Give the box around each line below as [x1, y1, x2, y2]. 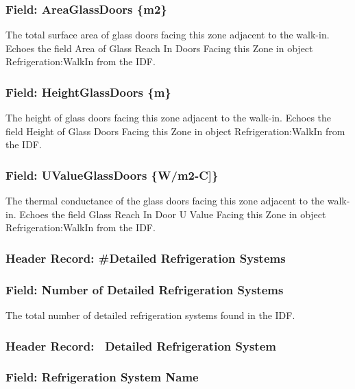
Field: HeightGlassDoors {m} [5, 83, 171, 100]
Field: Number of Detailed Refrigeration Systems [5, 281, 284, 298]
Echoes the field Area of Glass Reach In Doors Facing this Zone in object [5, 40, 313, 55]
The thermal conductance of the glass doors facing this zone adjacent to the [5, 193, 325, 208]
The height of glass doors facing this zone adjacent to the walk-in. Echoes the [5, 110, 332, 125]
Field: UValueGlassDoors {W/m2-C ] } [5, 166, 219, 183]
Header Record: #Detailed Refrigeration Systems [5, 249, 286, 266]
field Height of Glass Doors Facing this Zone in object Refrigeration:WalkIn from [5, 123, 345, 138]
